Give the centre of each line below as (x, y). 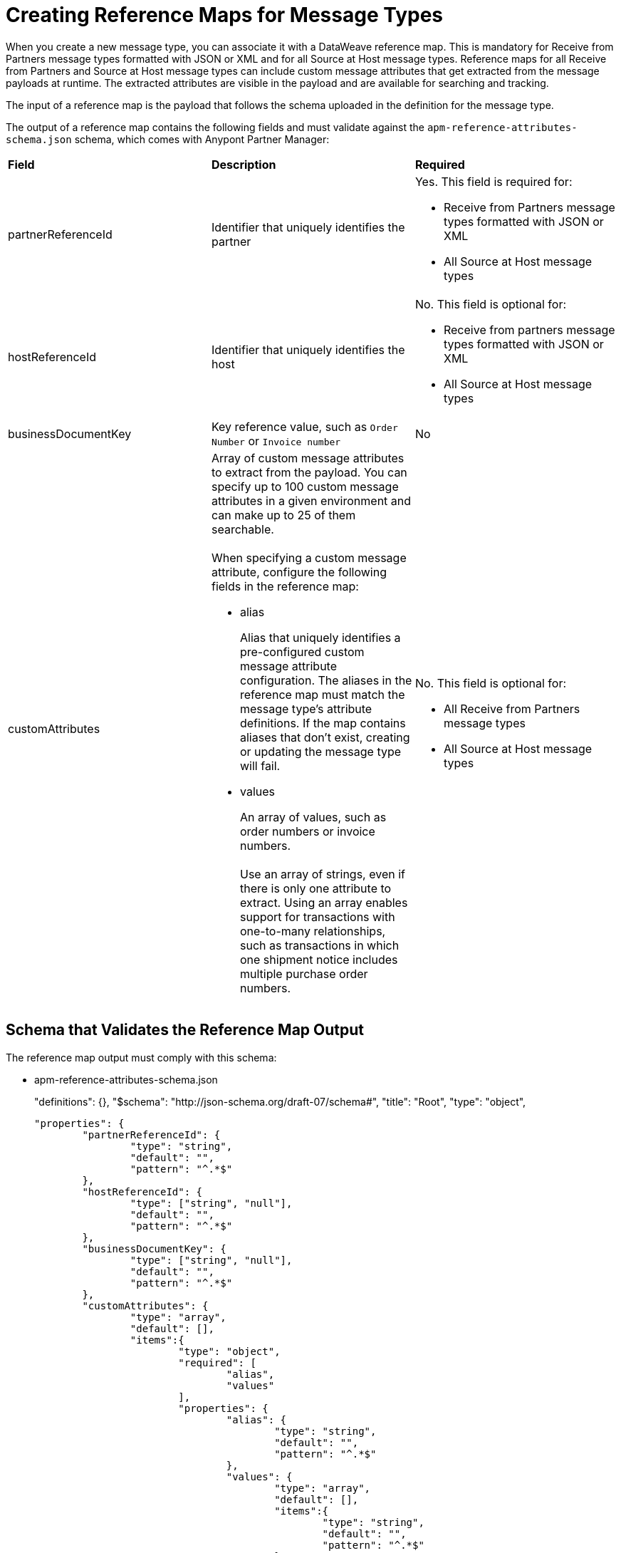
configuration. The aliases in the (326, 680)
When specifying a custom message (309, 557)
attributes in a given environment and (311, 500)
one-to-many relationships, (313, 931)
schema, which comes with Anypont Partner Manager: (202, 139)
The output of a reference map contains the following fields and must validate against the (215, 127)
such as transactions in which (319, 945)
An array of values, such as (313, 817)
